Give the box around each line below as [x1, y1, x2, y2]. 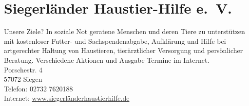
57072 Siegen [4, 74, 42, 84]
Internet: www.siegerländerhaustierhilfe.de [4, 93, 130, 103]
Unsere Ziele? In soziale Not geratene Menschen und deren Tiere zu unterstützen [4, 26, 245, 36]
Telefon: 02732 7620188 [4, 83, 73, 93]
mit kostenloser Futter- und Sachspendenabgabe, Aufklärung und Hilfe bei [4, 35, 226, 46]
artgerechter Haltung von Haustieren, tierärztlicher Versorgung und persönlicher [4, 45, 243, 55]
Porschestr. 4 [4, 64, 42, 74]
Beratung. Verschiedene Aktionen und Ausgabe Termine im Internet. [4, 54, 210, 65]
